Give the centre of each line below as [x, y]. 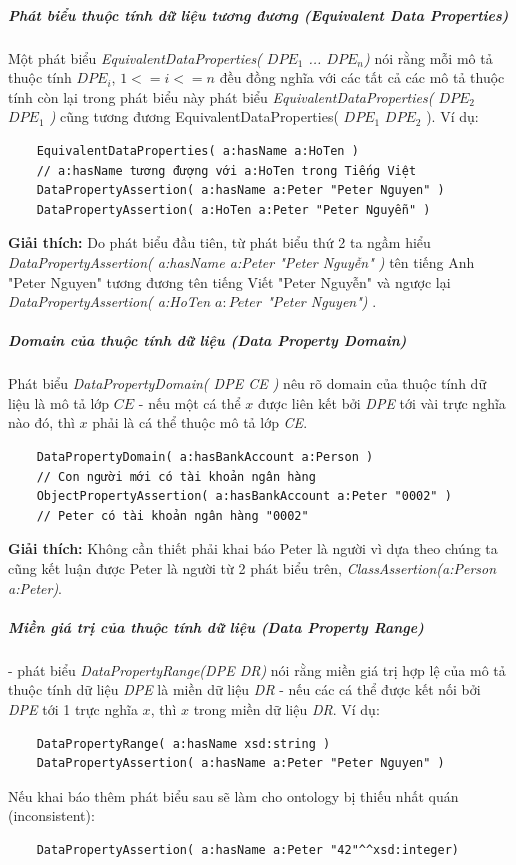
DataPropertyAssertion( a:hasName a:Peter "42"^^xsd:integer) [248, 849]
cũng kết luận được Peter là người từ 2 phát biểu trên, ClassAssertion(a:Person [252, 568]
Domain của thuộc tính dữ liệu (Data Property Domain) [207, 340]
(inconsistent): [51, 815]
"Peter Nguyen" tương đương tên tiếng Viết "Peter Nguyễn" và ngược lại [229, 281]
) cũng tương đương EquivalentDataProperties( [194, 116]
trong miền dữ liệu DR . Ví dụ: [286, 708]
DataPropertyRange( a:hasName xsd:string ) [183, 743]
